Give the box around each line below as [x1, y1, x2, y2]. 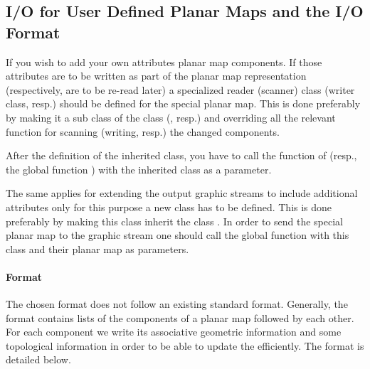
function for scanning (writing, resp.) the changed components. [6, 124, 280, 139]
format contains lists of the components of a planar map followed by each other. [6, 310, 354, 325]
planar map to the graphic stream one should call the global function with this [6, 228, 349, 242]
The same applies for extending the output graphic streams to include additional [6, 186, 358, 200]
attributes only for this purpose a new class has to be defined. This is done [6, 199, 332, 214]
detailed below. [6, 352, 71, 367]
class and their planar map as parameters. [6, 241, 189, 256]
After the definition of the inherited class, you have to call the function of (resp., [6, 148, 357, 163]
